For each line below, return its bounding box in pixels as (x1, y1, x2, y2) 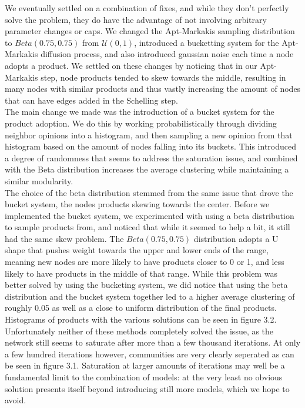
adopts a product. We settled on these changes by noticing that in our (5, 59, 257, 71)
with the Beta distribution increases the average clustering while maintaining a (5, 163, 289, 175)
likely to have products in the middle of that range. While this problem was (5, 267, 277, 279)
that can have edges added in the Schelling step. (5, 94, 178, 106)
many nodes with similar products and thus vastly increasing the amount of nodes (5, 82, 301, 95)
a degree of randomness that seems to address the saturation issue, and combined (5, 151, 298, 164)
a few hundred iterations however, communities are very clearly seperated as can (5, 347, 294, 360)
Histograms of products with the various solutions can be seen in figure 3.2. (5, 313, 277, 326)
